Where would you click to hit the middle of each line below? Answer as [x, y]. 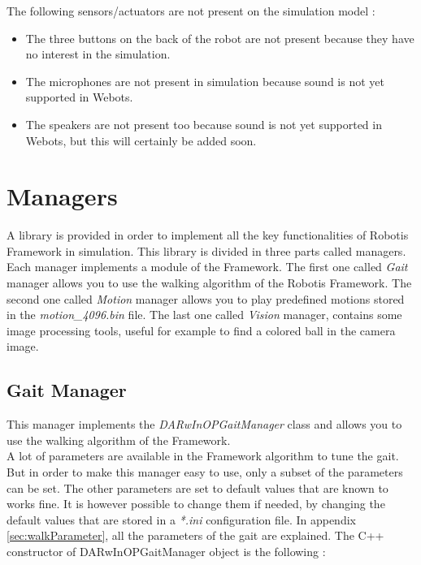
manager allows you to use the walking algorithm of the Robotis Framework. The [209, 283]
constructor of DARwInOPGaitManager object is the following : [166, 551]
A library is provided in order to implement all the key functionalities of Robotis [208, 235]
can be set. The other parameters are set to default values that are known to [197, 487]
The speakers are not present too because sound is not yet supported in [204, 124]
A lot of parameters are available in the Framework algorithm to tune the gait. [203, 456]
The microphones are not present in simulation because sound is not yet [205, 81]
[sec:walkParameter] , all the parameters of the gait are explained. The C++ [195, 535]
